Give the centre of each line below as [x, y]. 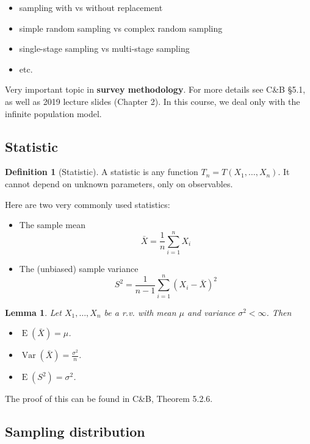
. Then [279, 312]
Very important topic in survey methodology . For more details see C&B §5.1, [155, 89]
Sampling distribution [75, 431]
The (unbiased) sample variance [79, 268]
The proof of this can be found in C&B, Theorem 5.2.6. [109, 399]
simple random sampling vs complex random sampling [121, 28]
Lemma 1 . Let [33, 312]
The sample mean [52, 225]
